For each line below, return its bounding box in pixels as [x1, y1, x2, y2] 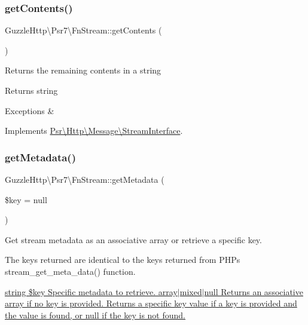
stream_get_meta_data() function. [5, 265, 136, 277]
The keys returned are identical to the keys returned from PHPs [5, 253, 240, 266]
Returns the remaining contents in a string [5, 64, 161, 76]
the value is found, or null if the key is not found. [5, 308, 186, 321]
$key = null [5, 193, 47, 206]
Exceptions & [5, 104, 54, 116]
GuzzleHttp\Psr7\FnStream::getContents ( [5, 24, 162, 36]
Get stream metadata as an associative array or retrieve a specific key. [5, 233, 262, 246]
